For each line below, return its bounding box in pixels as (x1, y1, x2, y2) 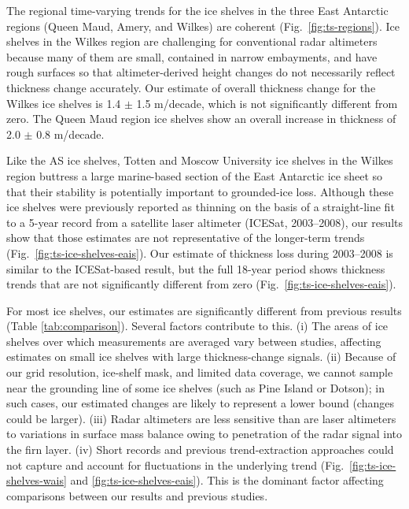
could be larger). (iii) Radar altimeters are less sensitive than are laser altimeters (6, 410, 396, 426)
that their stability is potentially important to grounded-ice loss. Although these (6, 183, 394, 199)
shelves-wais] (6, 472, 67, 489)
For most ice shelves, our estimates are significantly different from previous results (6, 302, 402, 318)
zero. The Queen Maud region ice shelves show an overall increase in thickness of (6, 110, 396, 127)
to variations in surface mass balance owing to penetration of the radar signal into (6, 425, 403, 442)
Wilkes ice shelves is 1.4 (6, 95, 121, 111)
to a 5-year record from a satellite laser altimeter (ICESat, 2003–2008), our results (6, 214, 403, 230)
